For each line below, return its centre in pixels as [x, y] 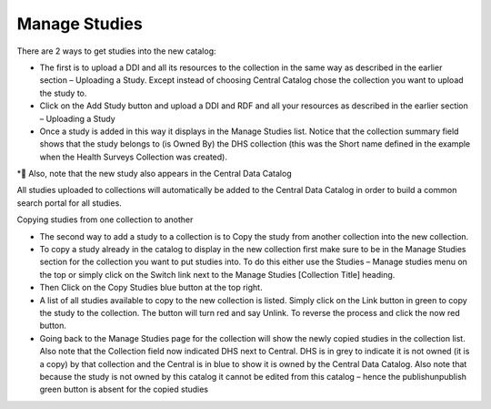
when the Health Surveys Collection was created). [133, 157]
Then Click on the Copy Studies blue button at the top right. [151, 288]
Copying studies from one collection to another [105, 220]
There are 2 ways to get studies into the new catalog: [117, 51]
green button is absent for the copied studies [124, 389]
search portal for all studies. [69, 203]
